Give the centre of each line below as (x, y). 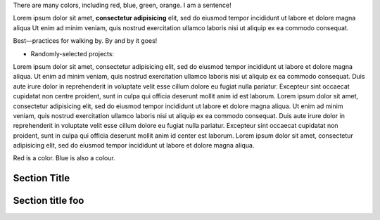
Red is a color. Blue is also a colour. (64, 158)
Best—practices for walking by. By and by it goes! (85, 41)
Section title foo (49, 201)
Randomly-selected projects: (72, 53)
